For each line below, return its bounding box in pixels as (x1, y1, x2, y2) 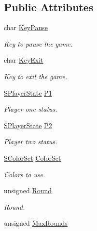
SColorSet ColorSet (4, 152, 61, 163)
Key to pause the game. (4, 38, 73, 49)
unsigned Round (4, 185, 52, 196)
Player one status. (4, 104, 57, 114)
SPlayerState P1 (4, 87, 52, 98)
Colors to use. (4, 169, 45, 179)
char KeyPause (4, 22, 48, 33)
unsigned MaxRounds (4, 218, 68, 228)
